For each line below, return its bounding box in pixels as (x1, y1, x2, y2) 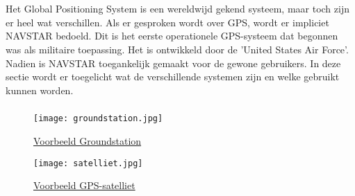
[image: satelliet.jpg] (33, 158, 143, 168)
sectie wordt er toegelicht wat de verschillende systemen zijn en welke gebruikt (6, 69, 340, 84)
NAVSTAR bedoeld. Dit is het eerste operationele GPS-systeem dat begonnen (6, 28, 338, 43)
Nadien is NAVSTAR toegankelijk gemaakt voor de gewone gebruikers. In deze (6, 55, 341, 70)
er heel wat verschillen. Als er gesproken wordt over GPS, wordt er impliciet (6, 15, 329, 29)
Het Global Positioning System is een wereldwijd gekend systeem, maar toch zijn (6, 1, 349, 16)
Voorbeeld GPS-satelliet (33, 178, 135, 193)
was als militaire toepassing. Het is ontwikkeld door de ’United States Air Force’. (6, 42, 349, 56)
